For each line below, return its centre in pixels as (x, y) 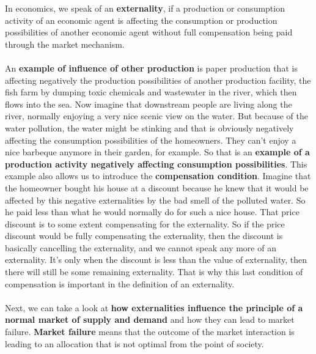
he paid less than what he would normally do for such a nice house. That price (152, 212)
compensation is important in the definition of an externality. (120, 283)
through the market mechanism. (65, 44)
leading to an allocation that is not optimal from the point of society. (134, 343)
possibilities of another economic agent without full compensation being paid (149, 32)
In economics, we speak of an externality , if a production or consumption (145, 8)
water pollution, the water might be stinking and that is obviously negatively (149, 127)
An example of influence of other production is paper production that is (151, 68)
